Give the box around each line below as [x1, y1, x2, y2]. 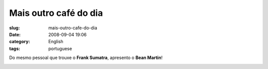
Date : [9, 31, 21, 37]
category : [9, 39, 30, 45]
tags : [9, 45, 20, 52]
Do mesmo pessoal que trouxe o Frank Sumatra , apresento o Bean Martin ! [9, 55, 163, 61]
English [48, 39, 64, 45]
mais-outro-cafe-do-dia [48, 25, 98, 31]
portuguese [48, 45, 72, 52]
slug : [9, 25, 20, 31]
